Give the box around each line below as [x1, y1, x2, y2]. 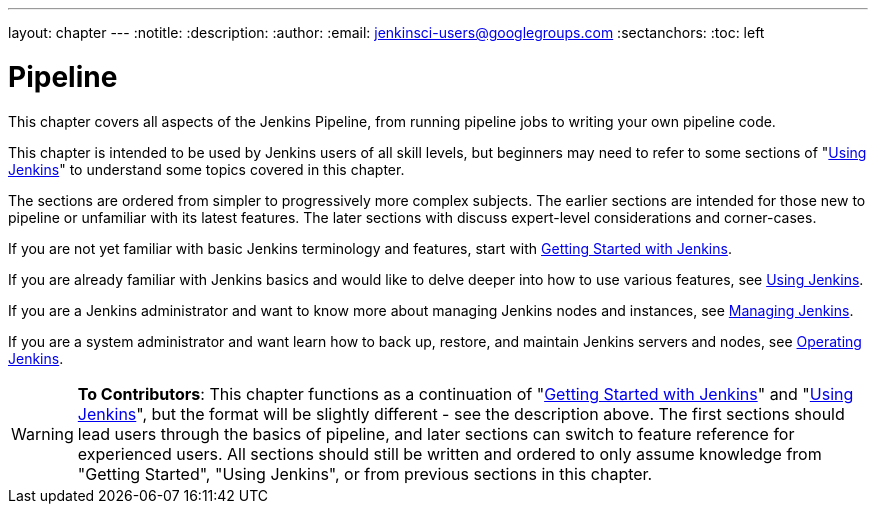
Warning [11, 423, 74, 444]
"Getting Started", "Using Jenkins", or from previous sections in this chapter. [77, 463, 653, 484]
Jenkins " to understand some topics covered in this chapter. [8, 160, 405, 178]
